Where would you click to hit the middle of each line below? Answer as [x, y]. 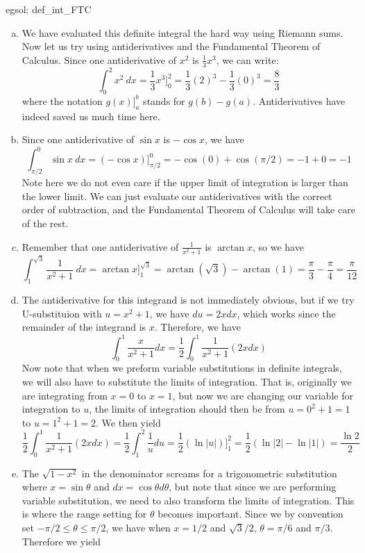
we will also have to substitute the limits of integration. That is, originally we [187, 381]
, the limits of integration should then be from [187, 409]
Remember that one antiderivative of [100, 246]
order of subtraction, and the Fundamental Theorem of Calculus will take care [188, 209]
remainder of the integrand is [84, 327]
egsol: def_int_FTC [49, 9]
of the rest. [45, 223]
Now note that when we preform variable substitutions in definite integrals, [182, 368]
